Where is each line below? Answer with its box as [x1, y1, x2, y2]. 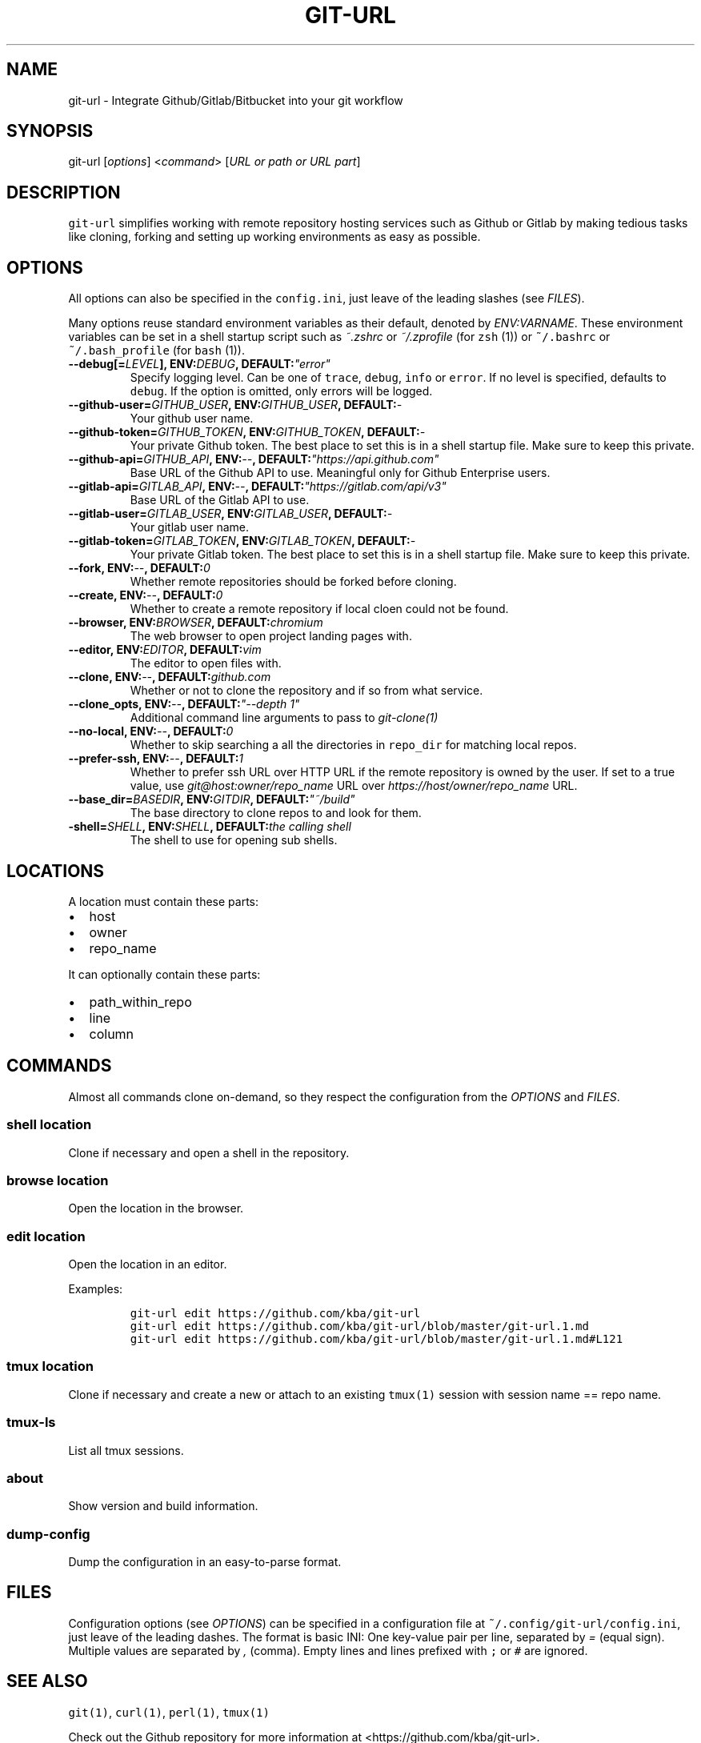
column [89, 1025, 134, 1042]
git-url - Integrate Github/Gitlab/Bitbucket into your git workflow [68, 93, 403, 107]
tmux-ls [6, 1414, 56, 1431]
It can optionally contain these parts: [68, 967, 261, 981]
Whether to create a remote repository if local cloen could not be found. [130, 602, 509, 616]
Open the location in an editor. [68, 1257, 227, 1272]
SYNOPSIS [6, 121, 94, 142]
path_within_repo [89, 993, 192, 1010]
